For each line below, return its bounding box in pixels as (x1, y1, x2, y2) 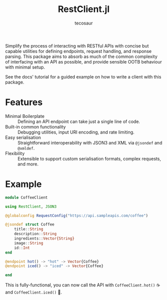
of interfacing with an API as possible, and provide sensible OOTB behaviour (5, 58, 162, 64)
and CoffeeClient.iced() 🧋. (5, 289, 62, 295)
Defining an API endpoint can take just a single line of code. (17, 118, 141, 124)
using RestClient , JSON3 (5, 204, 57, 209)
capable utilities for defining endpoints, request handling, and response (5, 48, 152, 54)
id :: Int (14, 245, 30, 250)
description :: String (14, 231, 57, 236)
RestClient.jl (58, 3, 110, 15)
